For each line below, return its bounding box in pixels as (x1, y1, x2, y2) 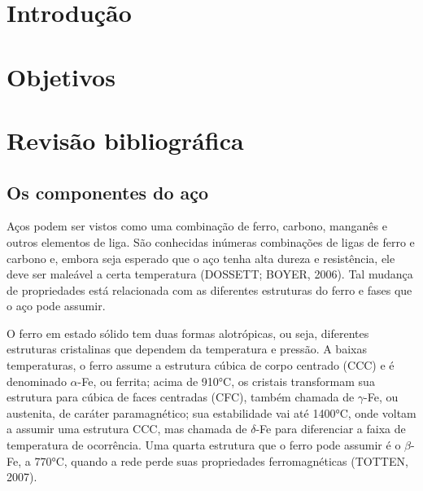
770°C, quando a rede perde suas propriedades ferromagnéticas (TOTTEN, (34, 452, 408, 469)
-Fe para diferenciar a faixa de (255, 420, 406, 437)
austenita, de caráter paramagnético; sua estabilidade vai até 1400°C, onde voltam (7, 404, 416, 421)
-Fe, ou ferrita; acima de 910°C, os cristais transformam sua (77, 372, 375, 389)
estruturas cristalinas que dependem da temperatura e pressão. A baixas (7, 340, 367, 357)
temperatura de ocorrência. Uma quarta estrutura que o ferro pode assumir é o (7, 436, 401, 454)
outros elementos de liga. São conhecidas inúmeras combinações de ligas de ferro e (7, 233, 415, 250)
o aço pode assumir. (7, 297, 106, 314)
